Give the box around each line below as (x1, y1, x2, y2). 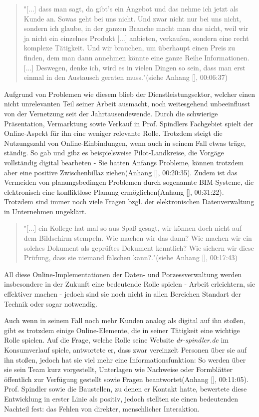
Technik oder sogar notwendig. (4, 298, 97, 309)
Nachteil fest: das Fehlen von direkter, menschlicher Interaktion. (4, 403, 200, 414)
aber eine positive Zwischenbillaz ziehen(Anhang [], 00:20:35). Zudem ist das (4, 167, 238, 177)
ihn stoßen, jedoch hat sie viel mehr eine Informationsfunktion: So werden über (4, 354, 246, 365)
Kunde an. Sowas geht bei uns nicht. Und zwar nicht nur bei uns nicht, (23, 13, 241, 23)
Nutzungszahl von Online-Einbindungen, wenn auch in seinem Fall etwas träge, (4, 137, 246, 148)
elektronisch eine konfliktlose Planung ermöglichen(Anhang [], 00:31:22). (4, 186, 224, 197)
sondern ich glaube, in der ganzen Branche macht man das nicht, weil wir (23, 23, 249, 33)
